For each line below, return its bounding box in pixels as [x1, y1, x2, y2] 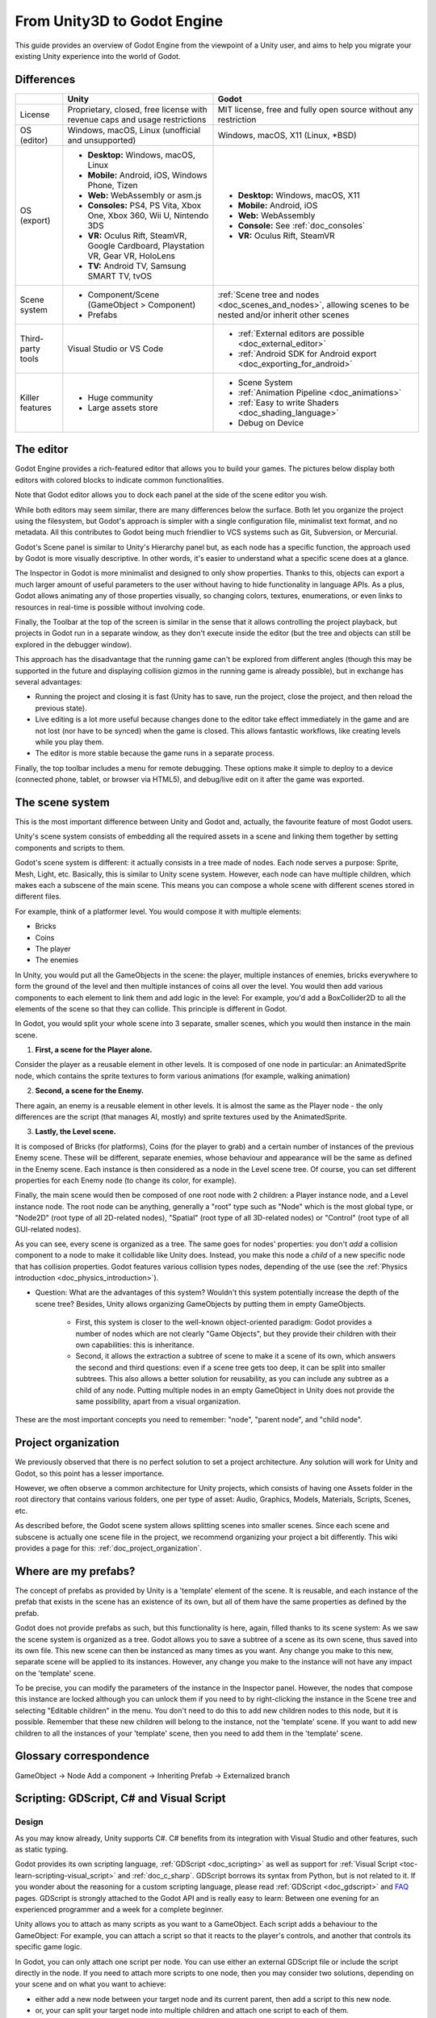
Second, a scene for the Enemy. [35, 1086, 145, 1095]
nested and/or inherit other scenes [217, 309, 350, 320]
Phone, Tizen [87, 179, 138, 190]
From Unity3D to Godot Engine [15, 12, 224, 30]
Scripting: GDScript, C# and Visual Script [15, 1792, 226, 1806]
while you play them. [35, 737, 104, 747]
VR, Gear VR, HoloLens [87, 250, 176, 262]
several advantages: [15, 677, 82, 686]
